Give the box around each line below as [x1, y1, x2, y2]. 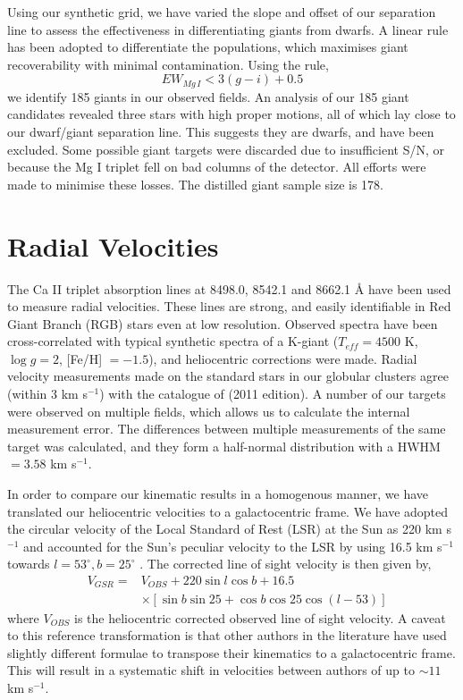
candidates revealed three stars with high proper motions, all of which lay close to [7, 105, 456, 123]
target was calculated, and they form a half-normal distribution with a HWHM [7, 436, 441, 455]
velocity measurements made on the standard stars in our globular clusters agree [7, 367, 449, 385]
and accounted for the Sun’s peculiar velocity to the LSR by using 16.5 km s [22, 536, 442, 555]
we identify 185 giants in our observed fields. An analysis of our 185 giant [7, 87, 409, 105]
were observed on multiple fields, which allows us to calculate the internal [7, 401, 410, 420]
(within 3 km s [7, 384, 88, 403]
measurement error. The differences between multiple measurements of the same [7, 419, 446, 438]
